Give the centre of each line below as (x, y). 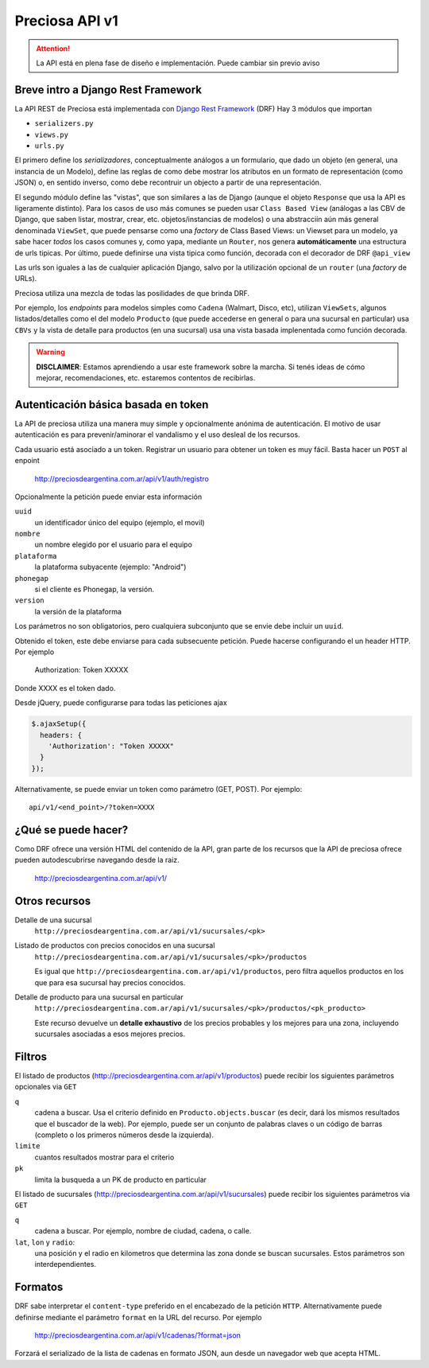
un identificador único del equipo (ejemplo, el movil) (120, 522)
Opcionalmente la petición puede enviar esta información (108, 497)
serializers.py (64, 124)
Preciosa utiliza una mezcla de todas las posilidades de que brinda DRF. (132, 293)
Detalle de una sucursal (53, 920)
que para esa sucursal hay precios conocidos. (110, 982)
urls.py (50, 146)
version (30, 600)
